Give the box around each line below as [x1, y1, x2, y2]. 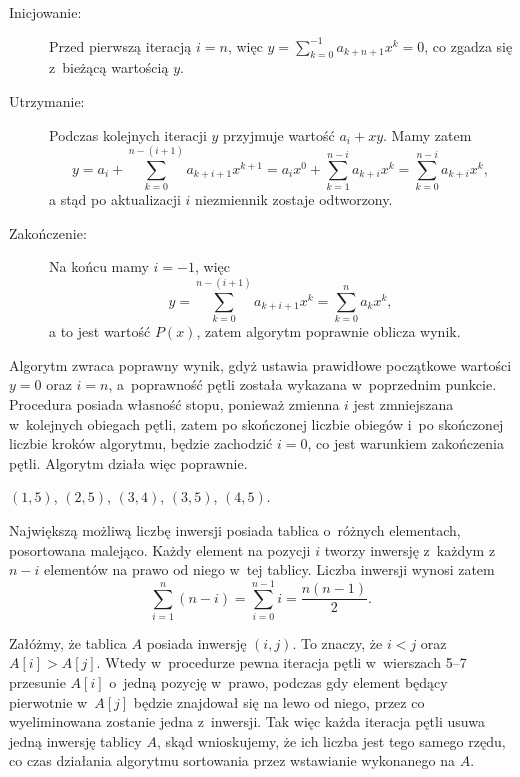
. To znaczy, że [292, 632, 383, 653]
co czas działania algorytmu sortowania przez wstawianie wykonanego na [9, 750, 456, 771]
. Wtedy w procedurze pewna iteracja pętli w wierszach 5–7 [96, 652, 467, 673]
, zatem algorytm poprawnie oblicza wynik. [196, 321, 461, 342]
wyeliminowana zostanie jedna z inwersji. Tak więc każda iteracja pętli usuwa [9, 711, 485, 732]
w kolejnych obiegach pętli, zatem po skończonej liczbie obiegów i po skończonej [9, 413, 504, 434]
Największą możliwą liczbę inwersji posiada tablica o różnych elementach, [9, 519, 461, 540]
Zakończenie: [9, 222, 87, 243]
